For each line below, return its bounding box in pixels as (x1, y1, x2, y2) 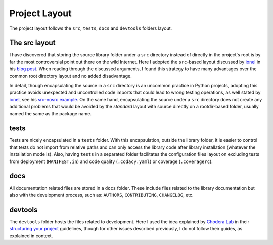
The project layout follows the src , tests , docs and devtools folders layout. (9, 25, 172, 31)
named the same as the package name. (9, 110, 92, 116)
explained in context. (9, 233, 53, 239)
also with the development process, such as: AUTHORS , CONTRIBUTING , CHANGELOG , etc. (9, 192, 194, 198)
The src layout (9, 38, 56, 47)
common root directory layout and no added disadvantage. (9, 73, 132, 79)
